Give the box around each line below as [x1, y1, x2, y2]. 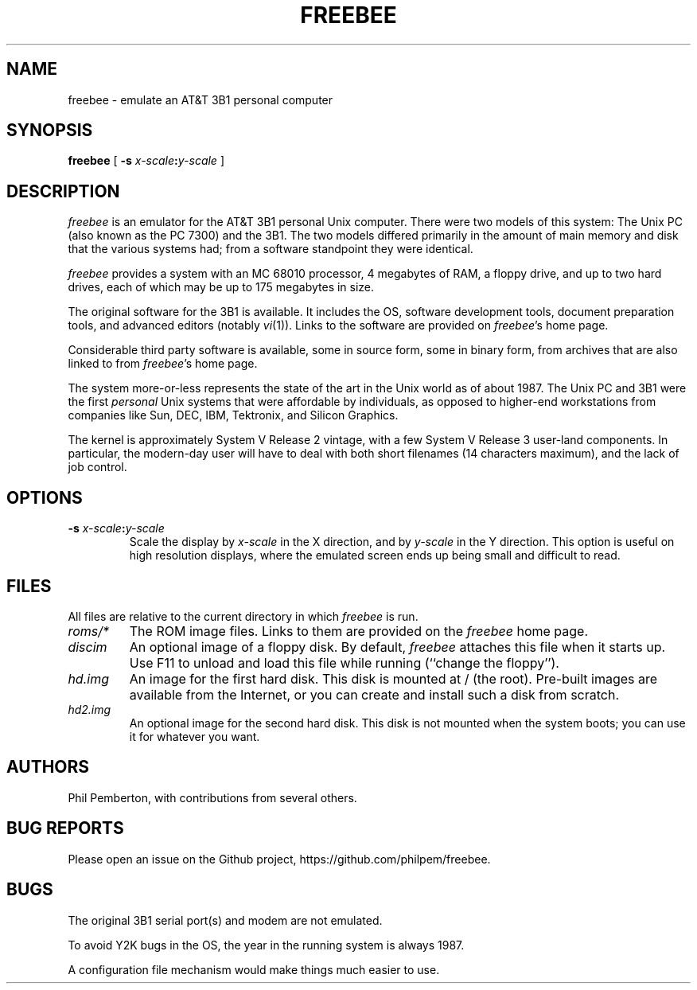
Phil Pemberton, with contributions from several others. [68, 790, 357, 805]
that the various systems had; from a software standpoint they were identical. [68, 242, 473, 256]
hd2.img [68, 702, 111, 716]
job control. [68, 460, 127, 474]
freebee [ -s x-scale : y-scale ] [68, 154, 224, 168]
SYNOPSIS [6, 120, 93, 141]
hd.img [68, 670, 109, 687]
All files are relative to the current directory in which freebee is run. [68, 609, 419, 623]
